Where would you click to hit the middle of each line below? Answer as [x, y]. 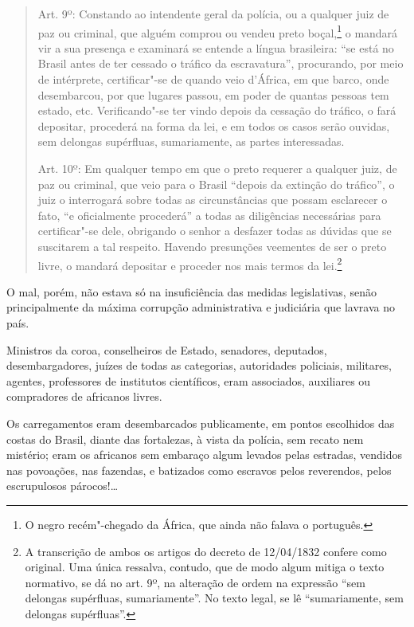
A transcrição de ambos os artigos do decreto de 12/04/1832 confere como [206, 551]
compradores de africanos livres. [84, 396]
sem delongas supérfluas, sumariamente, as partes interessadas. [191, 141]
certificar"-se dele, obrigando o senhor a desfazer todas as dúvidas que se [215, 231]
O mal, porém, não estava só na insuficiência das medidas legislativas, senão [191, 291]
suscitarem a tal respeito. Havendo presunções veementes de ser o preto [212, 246]
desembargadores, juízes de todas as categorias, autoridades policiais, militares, [199, 365]
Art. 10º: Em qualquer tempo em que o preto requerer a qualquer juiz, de [217, 168]
